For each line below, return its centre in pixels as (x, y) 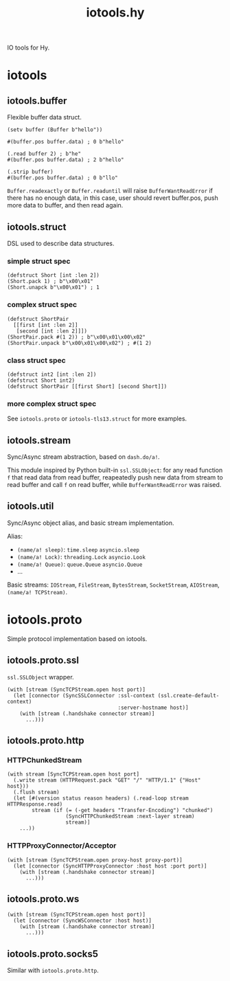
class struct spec (37, 360)
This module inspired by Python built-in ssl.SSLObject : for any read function (115, 470)
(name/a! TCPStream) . (37, 591)
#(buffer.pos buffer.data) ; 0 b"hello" (66, 142)
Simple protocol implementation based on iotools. (77, 639)
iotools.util (31, 506)
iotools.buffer (37, 101)
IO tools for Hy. (28, 48)
